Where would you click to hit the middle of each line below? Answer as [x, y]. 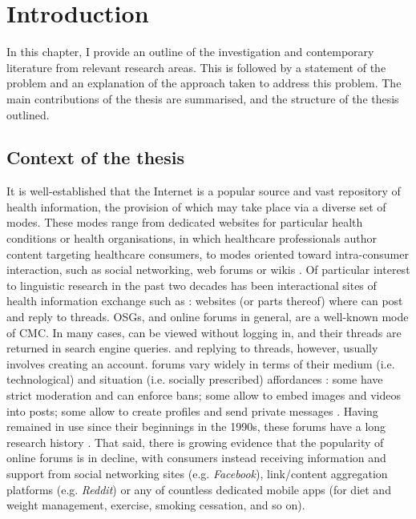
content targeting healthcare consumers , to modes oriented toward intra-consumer [208, 253]
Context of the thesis [95, 157]
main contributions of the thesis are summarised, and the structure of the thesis [203, 98]
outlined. [28, 114]
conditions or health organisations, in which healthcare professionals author [192, 238]
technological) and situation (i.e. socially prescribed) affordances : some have [195, 379]
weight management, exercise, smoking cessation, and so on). [156, 505]
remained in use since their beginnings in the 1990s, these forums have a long [196, 426]
